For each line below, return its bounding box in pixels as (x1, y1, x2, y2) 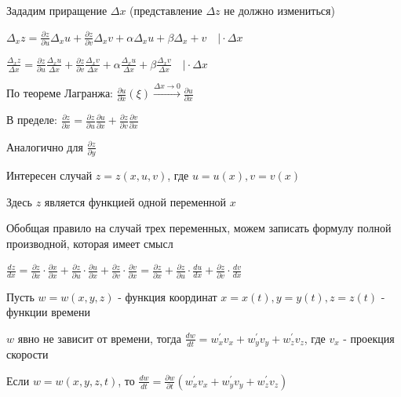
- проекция (343, 330, 395, 346)
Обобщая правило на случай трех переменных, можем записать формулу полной (6, 220, 392, 236)
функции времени (6, 304, 91, 320)
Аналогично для (6, 138, 83, 155)
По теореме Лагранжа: (6, 85, 113, 101)
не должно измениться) (224, 2, 335, 18)
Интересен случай (6, 166, 93, 183)
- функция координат (118, 288, 217, 304)
